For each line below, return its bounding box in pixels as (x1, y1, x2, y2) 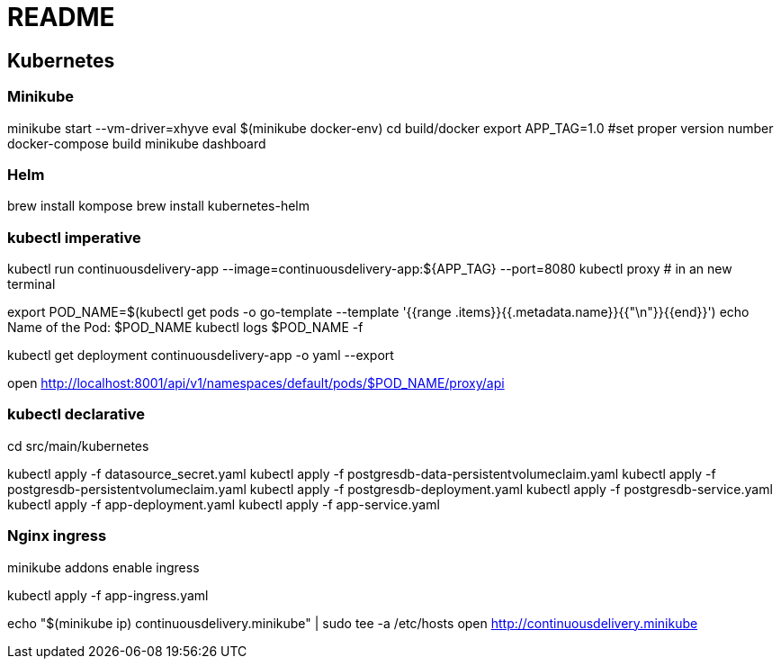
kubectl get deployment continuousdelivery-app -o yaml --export (7, 347, 394, 364)
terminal (7, 276, 56, 292)
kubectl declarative (7, 405, 145, 424)
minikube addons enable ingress (7, 559, 200, 575)
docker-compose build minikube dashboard (7, 135, 266, 151)
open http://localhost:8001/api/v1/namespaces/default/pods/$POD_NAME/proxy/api (7, 375, 505, 391)
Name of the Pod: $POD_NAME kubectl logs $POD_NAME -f (7, 319, 364, 336)
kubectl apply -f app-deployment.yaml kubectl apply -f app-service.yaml (7, 496, 440, 512)
